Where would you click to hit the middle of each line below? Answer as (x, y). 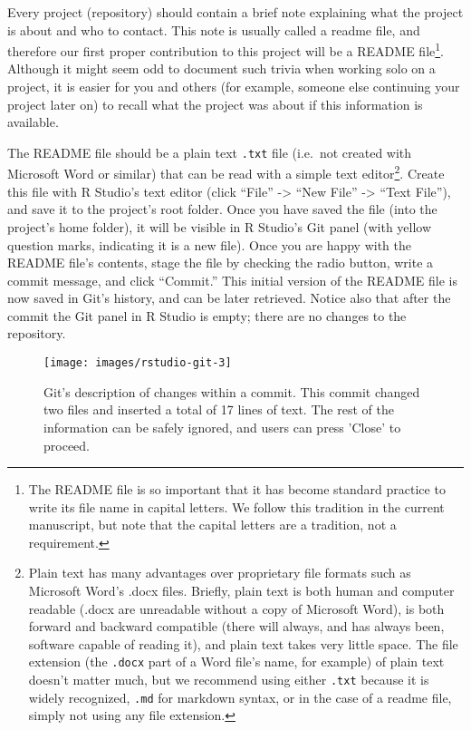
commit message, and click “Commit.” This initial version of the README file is (232, 280)
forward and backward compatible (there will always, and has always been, (236, 626)
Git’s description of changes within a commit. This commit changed (232, 391)
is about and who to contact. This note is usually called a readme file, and (214, 29)
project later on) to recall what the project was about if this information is (215, 104)
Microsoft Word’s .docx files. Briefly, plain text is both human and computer (241, 591)
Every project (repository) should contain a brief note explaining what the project (235, 12)
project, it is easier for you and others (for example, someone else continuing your (234, 87)
